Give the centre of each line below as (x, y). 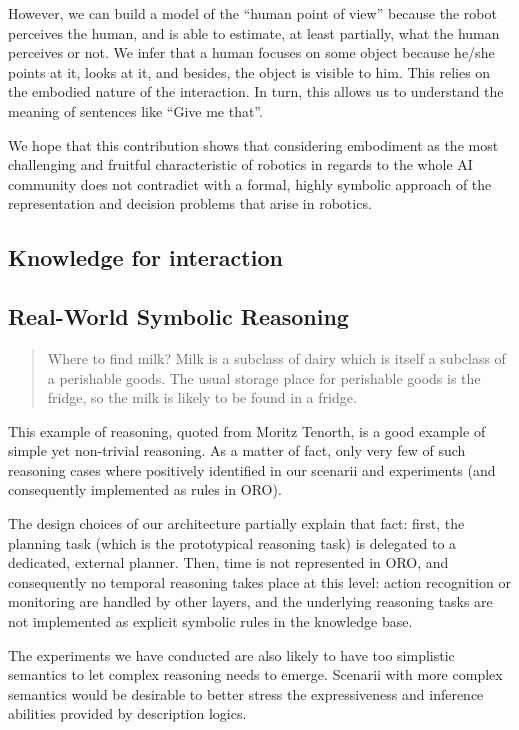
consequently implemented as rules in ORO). (145, 489)
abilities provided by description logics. (127, 713)
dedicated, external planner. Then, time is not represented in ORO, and (228, 562)
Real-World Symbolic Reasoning (178, 316)
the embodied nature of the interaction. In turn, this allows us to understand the (256, 91)
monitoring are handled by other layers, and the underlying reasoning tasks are (250, 601)
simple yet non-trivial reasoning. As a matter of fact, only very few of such (237, 450)
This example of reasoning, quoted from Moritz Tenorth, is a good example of (247, 430)
